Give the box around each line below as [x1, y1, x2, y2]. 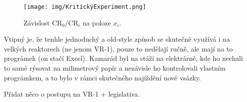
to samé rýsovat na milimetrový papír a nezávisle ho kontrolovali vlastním [4, 63, 226, 73]
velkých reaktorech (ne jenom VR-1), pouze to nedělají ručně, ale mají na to [4, 43, 233, 53]
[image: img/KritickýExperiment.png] [23, 3, 146, 10]
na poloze [82, 17, 111, 27]
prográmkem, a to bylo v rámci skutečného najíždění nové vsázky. [4, 72, 201, 82]
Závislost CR [23, 17, 62, 27]
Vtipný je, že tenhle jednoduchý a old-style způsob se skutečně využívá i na [4, 34, 230, 44]
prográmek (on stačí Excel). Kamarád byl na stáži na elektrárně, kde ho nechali [4, 53, 243, 63]
